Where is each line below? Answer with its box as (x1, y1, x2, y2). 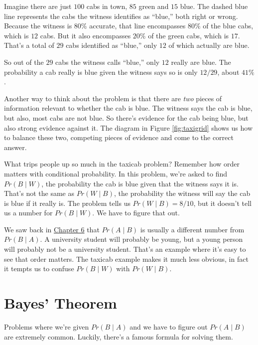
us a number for (4, 207, 53, 218)
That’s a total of (4, 40, 54, 50)
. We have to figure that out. (92, 207, 180, 218)
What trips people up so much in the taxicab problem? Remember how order (4, 159, 240, 169)
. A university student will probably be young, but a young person (40, 234, 243, 244)
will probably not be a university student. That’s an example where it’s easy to (4, 244, 246, 254)
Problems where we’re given (4, 321, 89, 332)
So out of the (4, 56, 44, 67)
